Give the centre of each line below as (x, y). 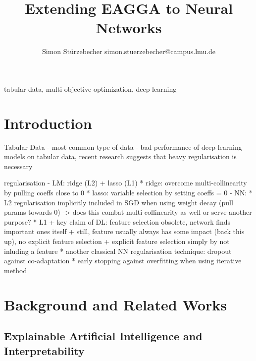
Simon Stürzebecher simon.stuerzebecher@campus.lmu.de (129, 51)
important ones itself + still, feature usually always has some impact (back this (124, 231)
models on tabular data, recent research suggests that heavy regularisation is (120, 156)
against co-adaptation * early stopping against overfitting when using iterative (123, 261)
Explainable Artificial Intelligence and (103, 336)
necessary (18, 166)
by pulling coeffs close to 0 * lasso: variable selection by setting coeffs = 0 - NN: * (128, 192)
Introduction (48, 123)
